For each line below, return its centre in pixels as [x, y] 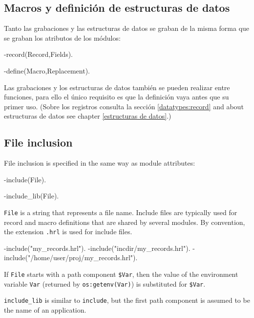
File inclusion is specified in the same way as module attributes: [100, 163]
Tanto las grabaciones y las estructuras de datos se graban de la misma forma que [127, 28]
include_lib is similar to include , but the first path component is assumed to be [127, 300]
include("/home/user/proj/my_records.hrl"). [71, 257]
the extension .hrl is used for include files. [68, 232]
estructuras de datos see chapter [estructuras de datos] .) [88, 116]
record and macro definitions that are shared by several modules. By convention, [125, 222]
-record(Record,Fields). [38, 54]
